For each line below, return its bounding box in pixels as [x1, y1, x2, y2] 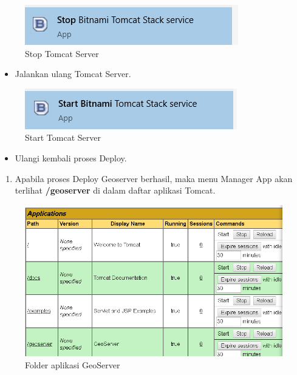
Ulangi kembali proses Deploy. [15, 151, 127, 164]
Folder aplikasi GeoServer [25, 358, 120, 371]
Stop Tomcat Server [25, 47, 99, 59]
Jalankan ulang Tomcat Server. [15, 67, 131, 80]
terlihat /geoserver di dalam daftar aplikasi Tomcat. [15, 184, 216, 197]
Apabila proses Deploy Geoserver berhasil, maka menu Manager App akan [15, 172, 293, 184]
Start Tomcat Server [25, 131, 101, 144]
